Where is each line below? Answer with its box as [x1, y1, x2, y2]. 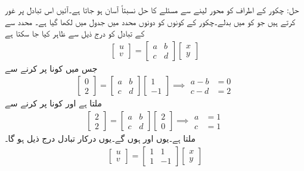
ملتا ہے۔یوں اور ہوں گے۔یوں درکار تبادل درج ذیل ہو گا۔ [5, 132, 196, 145]
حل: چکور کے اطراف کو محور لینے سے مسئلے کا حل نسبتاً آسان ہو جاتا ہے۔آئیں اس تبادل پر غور [5, 4, 299, 16]
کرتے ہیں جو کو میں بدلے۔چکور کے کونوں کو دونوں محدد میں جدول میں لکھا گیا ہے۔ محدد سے [5, 15, 296, 28]
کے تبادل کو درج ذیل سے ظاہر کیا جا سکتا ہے [5, 27, 145, 39]
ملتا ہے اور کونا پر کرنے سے [5, 97, 102, 109]
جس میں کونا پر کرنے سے [5, 62, 98, 74]
